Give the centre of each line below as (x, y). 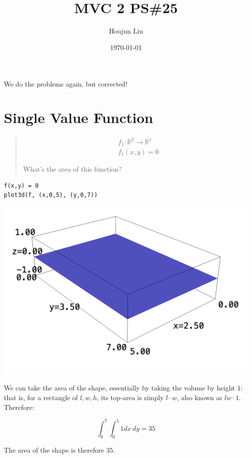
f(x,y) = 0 (21, 185)
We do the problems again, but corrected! (66, 84)
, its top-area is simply (130, 397)
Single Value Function (79, 117)
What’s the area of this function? (72, 169)
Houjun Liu (126, 31)
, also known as (200, 397)
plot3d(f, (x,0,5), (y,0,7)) (51, 195)
